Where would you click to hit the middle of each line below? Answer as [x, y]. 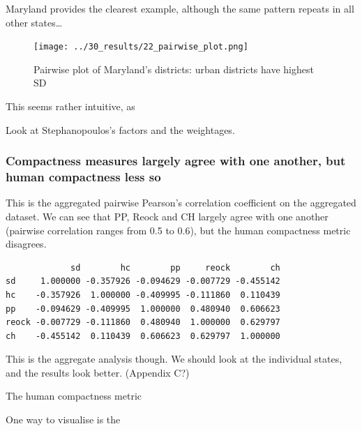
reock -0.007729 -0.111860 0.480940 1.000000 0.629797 [143, 323]
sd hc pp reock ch [175, 267]
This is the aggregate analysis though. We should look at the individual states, [174, 359]
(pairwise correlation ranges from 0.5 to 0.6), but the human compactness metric [178, 230]
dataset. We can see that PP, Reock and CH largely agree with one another [167, 216]
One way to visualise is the [63, 419]
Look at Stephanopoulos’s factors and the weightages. [120, 129]
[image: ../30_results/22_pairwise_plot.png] [141, 47]
